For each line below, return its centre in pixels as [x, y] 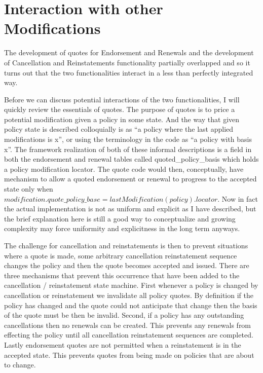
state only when [29, 189]
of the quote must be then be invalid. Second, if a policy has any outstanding [124, 315]
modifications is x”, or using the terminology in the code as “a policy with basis [128, 139]
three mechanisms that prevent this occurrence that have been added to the [122, 275]
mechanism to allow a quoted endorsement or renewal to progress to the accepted [130, 179]
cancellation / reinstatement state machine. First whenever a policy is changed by [131, 285]
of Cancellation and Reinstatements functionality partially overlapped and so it [127, 62]
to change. [20, 365]
